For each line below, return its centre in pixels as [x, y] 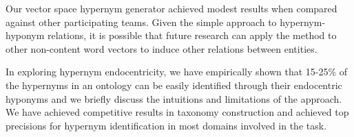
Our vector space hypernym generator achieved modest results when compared [171, 8]
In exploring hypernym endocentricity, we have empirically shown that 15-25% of [177, 72]
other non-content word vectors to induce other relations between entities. [162, 48]
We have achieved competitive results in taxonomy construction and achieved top [177, 112]
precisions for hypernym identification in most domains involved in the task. [166, 125]
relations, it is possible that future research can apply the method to [192, 35]
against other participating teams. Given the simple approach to [141, 22]
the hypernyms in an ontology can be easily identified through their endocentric [174, 85]
